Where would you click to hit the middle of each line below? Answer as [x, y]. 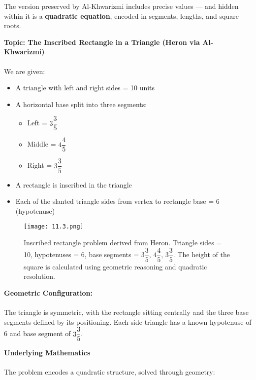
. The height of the [201, 254]
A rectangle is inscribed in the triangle [74, 184]
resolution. [39, 276]
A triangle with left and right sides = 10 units [85, 88]
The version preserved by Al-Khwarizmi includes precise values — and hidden [121, 6]
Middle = [42, 144]
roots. [13, 25]
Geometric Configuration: [48, 292]
